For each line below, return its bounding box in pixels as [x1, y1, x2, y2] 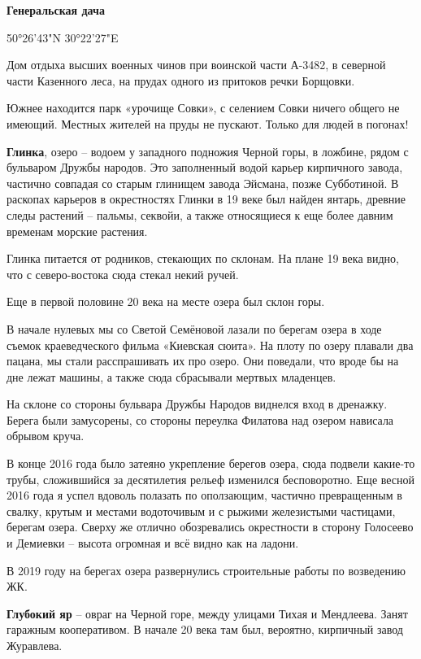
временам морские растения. [7, 222, 148, 239]
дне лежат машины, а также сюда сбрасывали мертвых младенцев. [7, 368, 336, 385]
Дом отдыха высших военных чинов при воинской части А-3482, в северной [7, 56, 386, 73]
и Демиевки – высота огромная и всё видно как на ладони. [7, 535, 299, 552]
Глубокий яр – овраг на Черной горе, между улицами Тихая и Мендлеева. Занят [7, 604, 408, 622]
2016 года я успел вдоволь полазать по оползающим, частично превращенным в [7, 487, 402, 504]
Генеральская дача [7, 2, 105, 18]
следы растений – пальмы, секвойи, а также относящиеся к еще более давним [7, 206, 393, 223]
